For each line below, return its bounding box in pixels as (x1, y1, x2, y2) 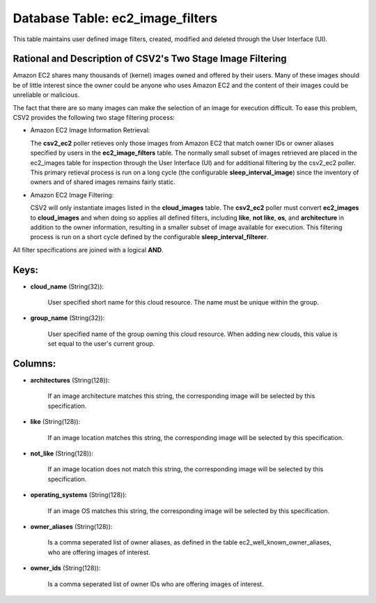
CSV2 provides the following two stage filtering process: (13, 114, 175, 122)
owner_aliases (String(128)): (30, 522, 113, 531)
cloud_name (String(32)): (30, 282, 104, 291)
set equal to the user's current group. (47, 339, 155, 348)
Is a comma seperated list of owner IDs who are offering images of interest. (47, 579, 264, 588)
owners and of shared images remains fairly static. (30, 178, 175, 186)
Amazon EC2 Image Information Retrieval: (30, 126, 150, 135)
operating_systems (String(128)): (30, 491, 127, 499)
